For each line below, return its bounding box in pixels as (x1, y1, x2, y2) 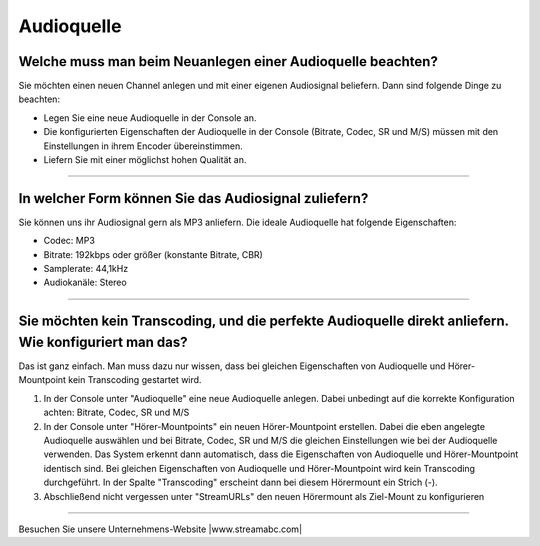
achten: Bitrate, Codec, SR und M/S (43, 406, 190, 419)
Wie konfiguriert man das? (18, 333, 189, 350)
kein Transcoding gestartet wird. (68, 374, 202, 386)
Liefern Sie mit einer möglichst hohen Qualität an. (43, 154, 247, 166)
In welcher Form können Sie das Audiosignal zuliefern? (18, 190, 369, 207)
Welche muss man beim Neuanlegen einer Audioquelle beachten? (18, 53, 439, 70)
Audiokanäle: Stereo (43, 276, 127, 289)
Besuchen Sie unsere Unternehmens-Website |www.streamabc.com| (18, 523, 303, 535)
